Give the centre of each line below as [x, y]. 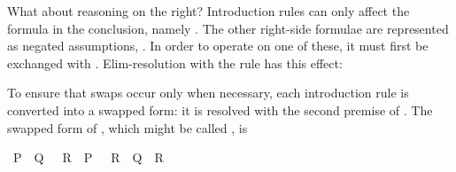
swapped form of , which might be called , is [128, 127]
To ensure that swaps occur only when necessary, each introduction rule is [208, 93]
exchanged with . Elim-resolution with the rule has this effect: [175, 63]
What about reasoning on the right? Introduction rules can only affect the [209, 11]
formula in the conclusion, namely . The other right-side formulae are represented [228, 28]
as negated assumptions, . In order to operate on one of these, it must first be [218, 46]
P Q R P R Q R [88, 157]
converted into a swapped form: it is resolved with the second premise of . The [220, 109]
